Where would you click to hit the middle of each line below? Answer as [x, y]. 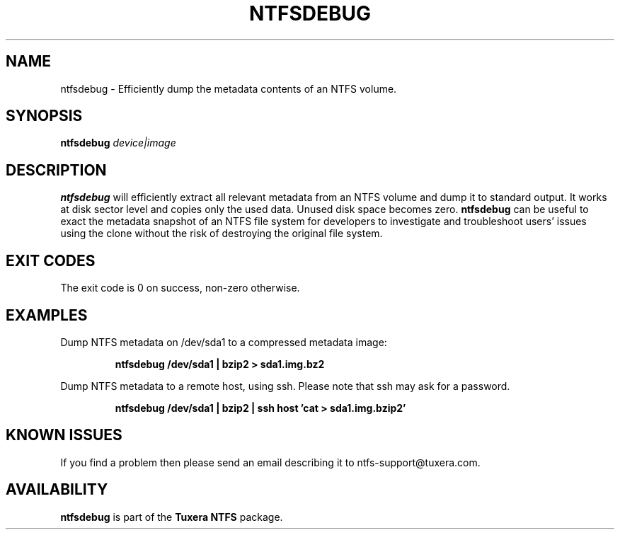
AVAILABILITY [57, 490]
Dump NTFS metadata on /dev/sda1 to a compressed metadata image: [224, 342]
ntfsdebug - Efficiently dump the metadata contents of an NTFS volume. [229, 88]
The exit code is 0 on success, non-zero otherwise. [180, 288]
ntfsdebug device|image [118, 143]
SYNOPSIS [44, 116]
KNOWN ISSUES [64, 435]
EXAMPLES [47, 315]
